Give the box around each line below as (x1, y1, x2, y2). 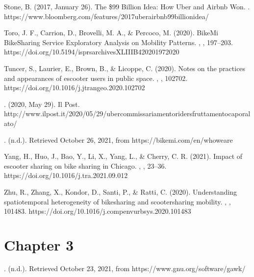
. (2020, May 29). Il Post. (4, 99, 80, 109)
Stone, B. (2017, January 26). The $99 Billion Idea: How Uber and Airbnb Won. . (4, 1, 250, 11)
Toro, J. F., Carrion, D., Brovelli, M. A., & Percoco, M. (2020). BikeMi (4, 27, 218, 38)
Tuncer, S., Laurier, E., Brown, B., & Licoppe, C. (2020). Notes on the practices (4, 63, 246, 73)
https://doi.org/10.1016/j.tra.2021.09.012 (4, 170, 128, 180)
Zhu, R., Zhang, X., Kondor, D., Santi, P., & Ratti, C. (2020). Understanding (4, 186, 237, 197)
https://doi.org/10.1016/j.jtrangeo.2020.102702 (4, 82, 145, 93)
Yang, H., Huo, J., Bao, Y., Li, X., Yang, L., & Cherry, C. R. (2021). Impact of (4, 151, 243, 161)
